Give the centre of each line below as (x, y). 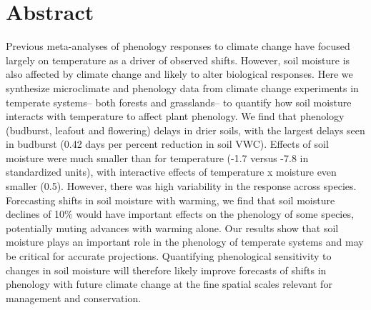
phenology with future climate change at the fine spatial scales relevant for (169, 284)
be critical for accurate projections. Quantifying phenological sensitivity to (169, 256)
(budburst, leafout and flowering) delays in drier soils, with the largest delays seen (185, 130)
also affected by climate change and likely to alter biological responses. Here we (179, 74)
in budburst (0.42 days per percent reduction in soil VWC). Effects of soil (167, 144)
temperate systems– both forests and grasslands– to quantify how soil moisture (179, 102)
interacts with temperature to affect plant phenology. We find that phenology (175, 116)
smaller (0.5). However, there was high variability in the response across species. (181, 186)
